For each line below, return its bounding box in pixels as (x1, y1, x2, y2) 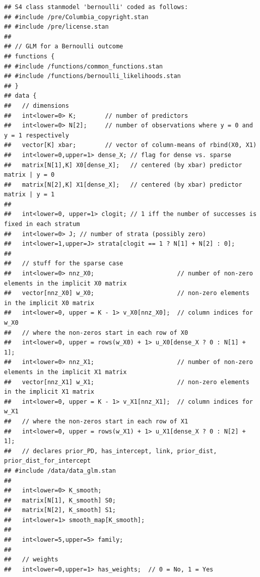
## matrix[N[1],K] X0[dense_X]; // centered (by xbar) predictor (4, 161, 242, 169)
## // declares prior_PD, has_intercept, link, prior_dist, (4, 447, 217, 455)
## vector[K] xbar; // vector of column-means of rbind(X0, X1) (4, 141, 257, 149)
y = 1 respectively (4, 131, 69, 139)
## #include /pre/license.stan (4, 23, 109, 31)
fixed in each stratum (4, 221, 80, 228)
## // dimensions (4, 102, 69, 109)
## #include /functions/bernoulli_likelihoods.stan (4, 73, 181, 80)
